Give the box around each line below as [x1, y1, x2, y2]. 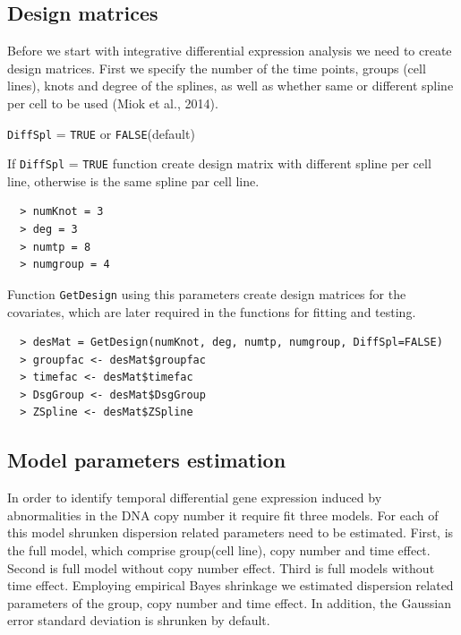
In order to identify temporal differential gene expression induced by [7, 488, 382, 507]
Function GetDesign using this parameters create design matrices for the [7, 284, 406, 303]
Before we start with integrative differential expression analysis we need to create [7, 41, 452, 60]
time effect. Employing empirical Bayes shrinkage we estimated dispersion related [7, 576, 454, 595]
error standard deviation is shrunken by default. [7, 611, 270, 630]
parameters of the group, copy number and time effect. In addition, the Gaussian [7, 593, 451, 612]
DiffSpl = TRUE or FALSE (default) [7, 124, 195, 142]
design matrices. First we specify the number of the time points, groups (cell [7, 58, 426, 77]
